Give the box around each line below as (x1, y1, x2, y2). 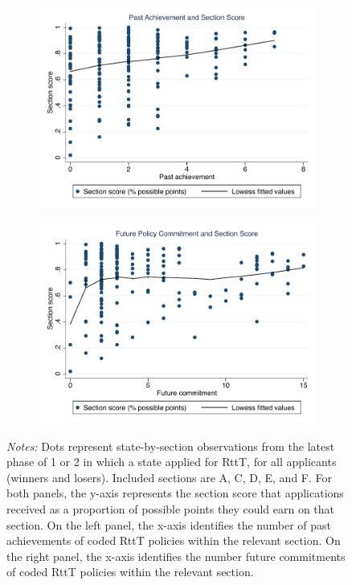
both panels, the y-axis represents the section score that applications (6, 485, 344, 501)
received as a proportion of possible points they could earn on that (6, 500, 335, 517)
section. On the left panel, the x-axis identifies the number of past (6, 516, 332, 533)
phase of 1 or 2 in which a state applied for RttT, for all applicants (6, 453, 337, 470)
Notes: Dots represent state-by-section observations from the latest (6, 437, 335, 454)
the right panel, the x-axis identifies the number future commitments (6, 547, 346, 564)
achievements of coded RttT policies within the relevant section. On (6, 532, 341, 549)
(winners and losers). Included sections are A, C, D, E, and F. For (6, 468, 332, 485)
